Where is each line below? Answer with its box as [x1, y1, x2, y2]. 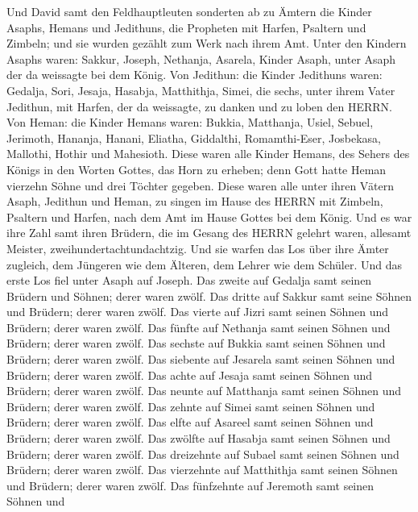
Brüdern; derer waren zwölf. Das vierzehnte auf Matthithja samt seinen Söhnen [6, 461, 398, 478]
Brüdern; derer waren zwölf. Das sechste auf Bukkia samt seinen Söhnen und [6, 335, 386, 352]
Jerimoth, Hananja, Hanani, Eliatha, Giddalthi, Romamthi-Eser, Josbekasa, [6, 129, 382, 146]
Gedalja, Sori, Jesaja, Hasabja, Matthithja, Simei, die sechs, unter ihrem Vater [6, 81, 395, 98]
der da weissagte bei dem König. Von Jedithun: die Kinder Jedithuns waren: [6, 66, 383, 83]
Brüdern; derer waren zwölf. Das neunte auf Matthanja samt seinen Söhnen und [6, 382, 402, 399]
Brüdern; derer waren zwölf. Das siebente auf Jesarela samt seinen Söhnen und [6, 351, 395, 368]
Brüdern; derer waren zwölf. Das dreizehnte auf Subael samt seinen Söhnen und [6, 445, 399, 462]
